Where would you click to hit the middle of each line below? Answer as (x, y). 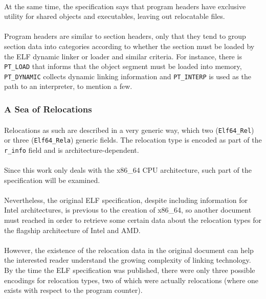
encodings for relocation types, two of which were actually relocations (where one (131, 280)
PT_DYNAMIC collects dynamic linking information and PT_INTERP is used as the (128, 76)
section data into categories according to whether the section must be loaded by (129, 46)
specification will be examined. (52, 180)
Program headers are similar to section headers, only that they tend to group (125, 36)
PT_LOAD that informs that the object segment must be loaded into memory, (123, 66)
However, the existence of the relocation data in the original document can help (129, 250)
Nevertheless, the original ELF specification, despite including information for (126, 200)
